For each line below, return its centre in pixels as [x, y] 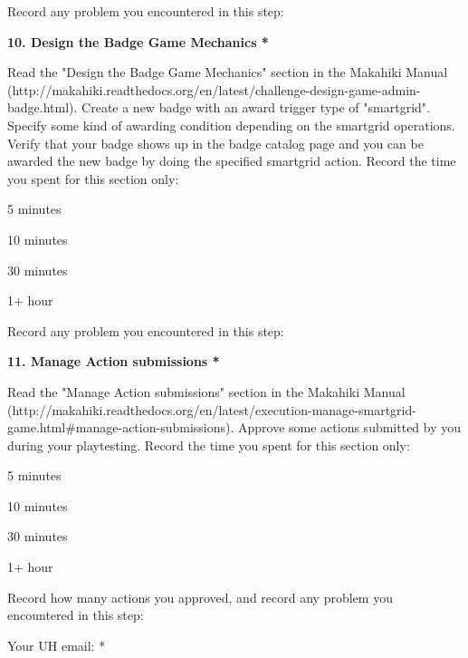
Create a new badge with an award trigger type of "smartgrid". [256, 107]
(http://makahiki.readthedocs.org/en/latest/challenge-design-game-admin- [214, 89]
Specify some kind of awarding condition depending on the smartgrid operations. [231, 125]
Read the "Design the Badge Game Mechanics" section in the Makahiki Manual [228, 72]
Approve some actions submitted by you [350, 427]
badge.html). [43, 107]
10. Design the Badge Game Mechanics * [138, 41]
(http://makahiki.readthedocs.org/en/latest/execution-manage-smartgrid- [212, 409]
